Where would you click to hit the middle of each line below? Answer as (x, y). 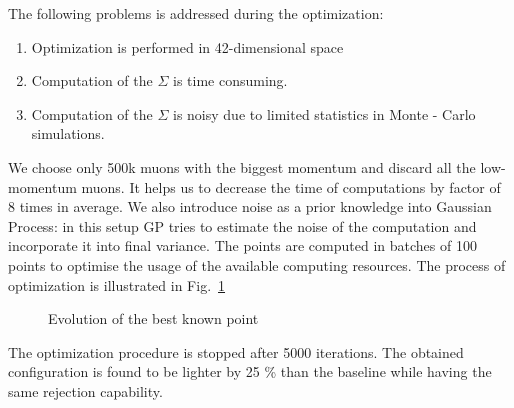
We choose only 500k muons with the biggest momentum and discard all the (242, 166)
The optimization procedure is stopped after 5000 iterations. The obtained (236, 351)
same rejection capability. (85, 390)
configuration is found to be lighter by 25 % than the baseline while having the (250, 371)
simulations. (68, 133)
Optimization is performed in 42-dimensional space (187, 46)
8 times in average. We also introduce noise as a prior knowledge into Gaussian (250, 206)
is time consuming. (230, 80)
